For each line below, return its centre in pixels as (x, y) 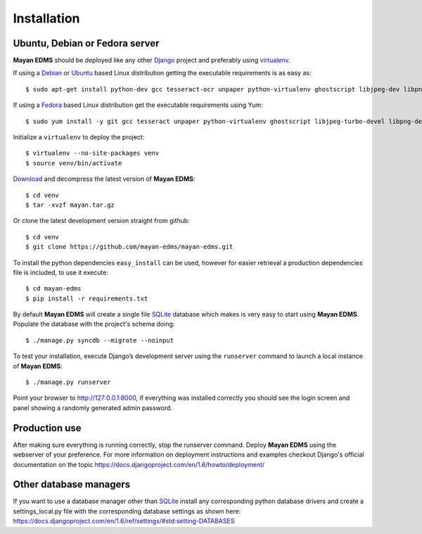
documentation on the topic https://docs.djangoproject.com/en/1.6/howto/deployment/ (139, 464)
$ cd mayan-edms (53, 289)
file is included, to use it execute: (61, 272)
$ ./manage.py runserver (68, 382)
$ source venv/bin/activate (74, 163)
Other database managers (72, 484)
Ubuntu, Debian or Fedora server (86, 43)
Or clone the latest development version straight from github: (101, 221)
